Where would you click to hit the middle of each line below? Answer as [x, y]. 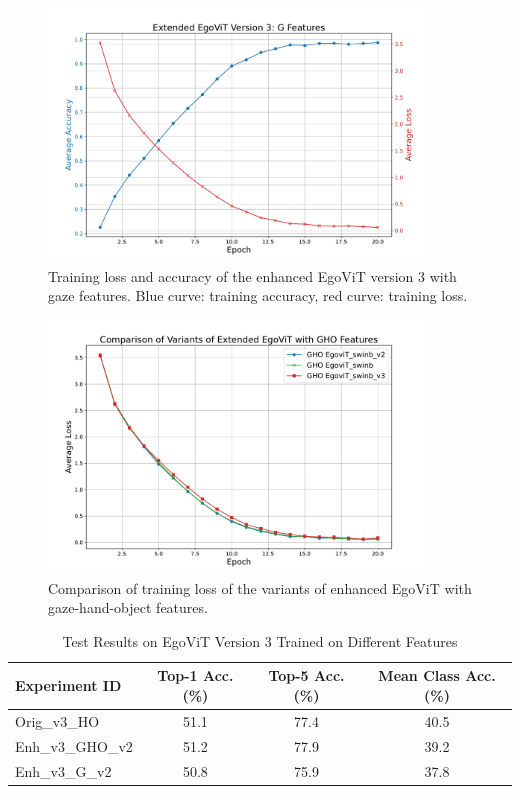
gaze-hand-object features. [128, 607]
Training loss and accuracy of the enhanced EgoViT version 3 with [252, 275]
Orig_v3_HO [57, 720]
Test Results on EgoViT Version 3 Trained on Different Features [260, 640]
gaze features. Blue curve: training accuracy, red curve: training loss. [258, 295]
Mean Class [419, 675]
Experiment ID [68, 685]
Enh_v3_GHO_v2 [74, 745]
